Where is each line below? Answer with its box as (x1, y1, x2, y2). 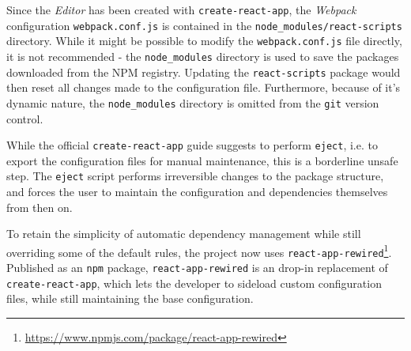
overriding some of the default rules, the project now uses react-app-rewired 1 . (6, 241, 392, 260)
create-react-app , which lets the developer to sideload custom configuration (6, 274, 382, 291)
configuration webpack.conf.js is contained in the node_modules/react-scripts (6, 17, 402, 33)
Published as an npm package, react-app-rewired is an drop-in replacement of (6, 259, 388, 276)
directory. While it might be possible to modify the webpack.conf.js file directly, (6, 32, 402, 49)
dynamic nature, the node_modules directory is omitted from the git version (6, 94, 379, 111)
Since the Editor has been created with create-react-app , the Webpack (6, 2, 356, 17)
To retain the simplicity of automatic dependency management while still (6, 225, 361, 242)
